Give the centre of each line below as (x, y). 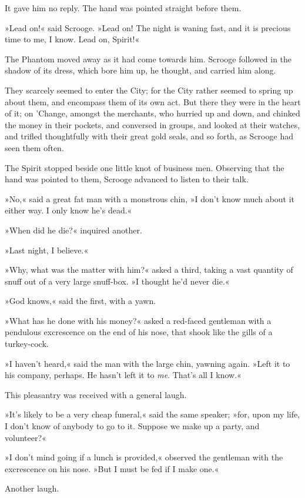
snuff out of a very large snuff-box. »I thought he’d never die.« (117, 281)
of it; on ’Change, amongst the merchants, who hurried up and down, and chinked (152, 113)
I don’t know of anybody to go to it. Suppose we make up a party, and (132, 426)
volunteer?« (26, 437)
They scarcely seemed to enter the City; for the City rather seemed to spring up (149, 90)
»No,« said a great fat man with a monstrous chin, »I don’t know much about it (150, 198)
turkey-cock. (27, 344)
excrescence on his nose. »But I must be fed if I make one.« (112, 468)
